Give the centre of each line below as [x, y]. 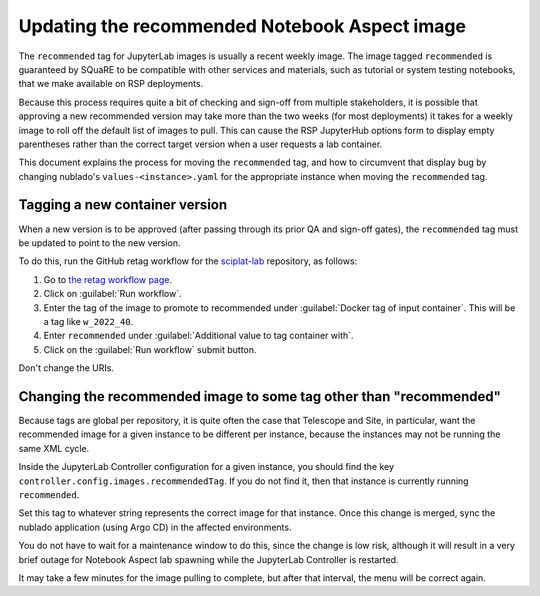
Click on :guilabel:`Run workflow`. [112, 294]
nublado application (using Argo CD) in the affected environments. [155, 527]
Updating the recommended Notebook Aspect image [242, 26]
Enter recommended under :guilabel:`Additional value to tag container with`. [198, 336]
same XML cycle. [54, 448]
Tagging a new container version [123, 205]
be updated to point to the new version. [99, 242]
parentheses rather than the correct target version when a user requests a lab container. [200, 144]
